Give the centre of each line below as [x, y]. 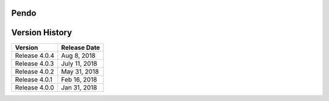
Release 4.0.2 [34, 71]
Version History [42, 33]
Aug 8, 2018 [78, 55]
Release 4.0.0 [34, 87]
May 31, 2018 [80, 71]
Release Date [81, 47]
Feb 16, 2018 [79, 79]
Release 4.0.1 [34, 79]
